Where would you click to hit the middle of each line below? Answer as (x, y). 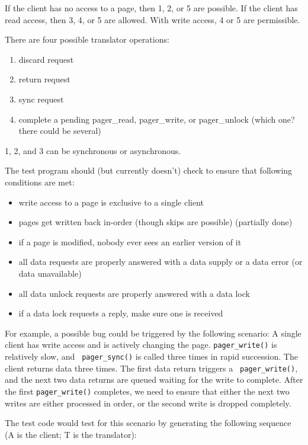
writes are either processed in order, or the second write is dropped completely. (148, 403)
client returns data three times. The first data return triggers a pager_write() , (151, 368)
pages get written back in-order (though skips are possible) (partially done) (155, 222)
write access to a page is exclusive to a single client (111, 202)
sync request (41, 99)
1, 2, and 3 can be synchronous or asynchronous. (93, 150)
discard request (46, 59)
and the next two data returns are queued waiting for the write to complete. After (154, 380)
